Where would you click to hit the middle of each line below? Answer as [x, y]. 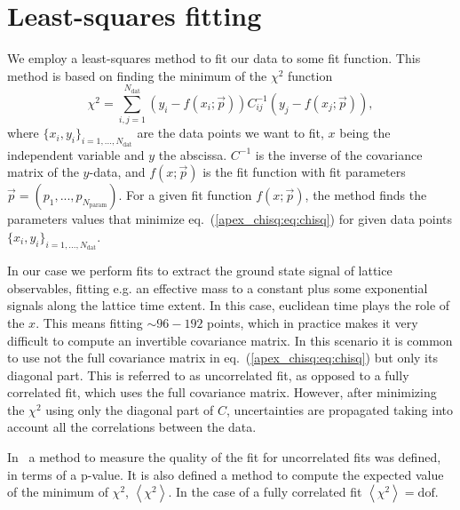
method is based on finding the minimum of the [137, 75]
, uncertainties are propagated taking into [340, 409]
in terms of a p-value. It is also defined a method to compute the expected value [226, 474]
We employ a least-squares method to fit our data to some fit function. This [214, 58]
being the [365, 133]
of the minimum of [58, 492]
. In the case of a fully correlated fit [265, 492]
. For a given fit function [185, 195]
